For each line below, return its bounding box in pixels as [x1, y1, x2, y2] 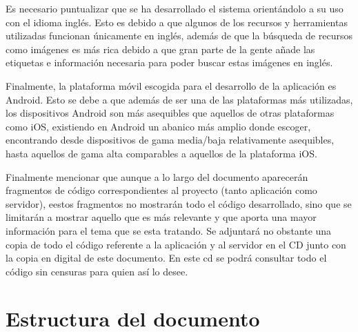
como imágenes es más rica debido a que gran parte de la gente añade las [6, 41, 315, 56]
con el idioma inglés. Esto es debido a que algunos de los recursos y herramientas [6, 14, 348, 29]
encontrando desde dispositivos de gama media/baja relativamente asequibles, [6, 133, 335, 147]
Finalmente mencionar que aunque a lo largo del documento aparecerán [6, 169, 308, 184]
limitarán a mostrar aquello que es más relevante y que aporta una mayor [6, 210, 317, 224]
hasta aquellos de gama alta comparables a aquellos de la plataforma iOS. [6, 146, 317, 160]
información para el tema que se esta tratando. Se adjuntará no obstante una [6, 223, 332, 237]
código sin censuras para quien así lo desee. [6, 264, 188, 278]
